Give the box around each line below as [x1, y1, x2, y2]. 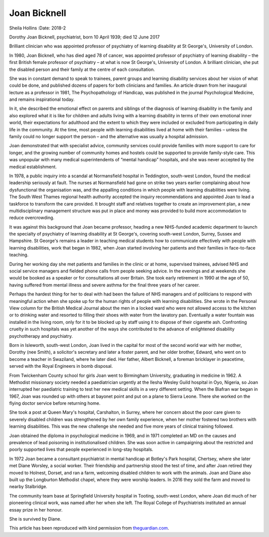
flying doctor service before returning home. [9, 400, 101, 406]
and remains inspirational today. [9, 96, 75, 102]
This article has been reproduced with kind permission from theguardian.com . [9, 525, 169, 531]
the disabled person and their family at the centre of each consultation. [9, 66, 155, 72]
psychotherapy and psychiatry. [9, 333, 73, 339]
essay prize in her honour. [9, 507, 63, 513]
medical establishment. [9, 164, 57, 170]
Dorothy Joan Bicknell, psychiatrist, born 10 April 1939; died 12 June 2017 [9, 34, 160, 40]
